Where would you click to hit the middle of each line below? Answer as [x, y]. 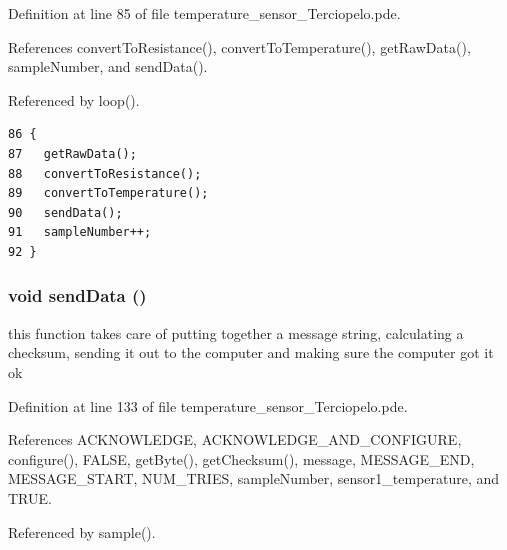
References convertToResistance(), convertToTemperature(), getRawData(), [239, 46]
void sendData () [77, 295]
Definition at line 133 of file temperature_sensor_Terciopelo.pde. [208, 405]
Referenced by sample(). [82, 531]
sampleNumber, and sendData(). [108, 66]
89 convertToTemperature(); [108, 193]
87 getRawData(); [72, 153]
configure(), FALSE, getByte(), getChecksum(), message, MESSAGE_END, [241, 458]
